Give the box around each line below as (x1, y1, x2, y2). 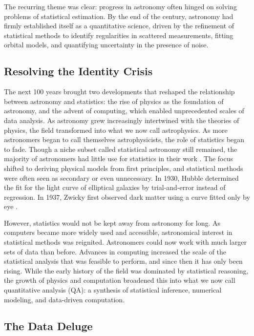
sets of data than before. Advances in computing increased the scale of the (4, 246, 227, 256)
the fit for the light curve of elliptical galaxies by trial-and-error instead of (4, 182, 226, 192)
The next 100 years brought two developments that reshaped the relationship (4, 86, 235, 97)
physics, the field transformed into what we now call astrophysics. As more (4, 125, 228, 135)
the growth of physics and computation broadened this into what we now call (4, 275, 235, 285)
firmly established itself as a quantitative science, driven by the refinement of (4, 21, 234, 31)
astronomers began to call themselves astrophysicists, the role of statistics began (4, 134, 245, 145)
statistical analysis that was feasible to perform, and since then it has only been (4, 256, 243, 266)
